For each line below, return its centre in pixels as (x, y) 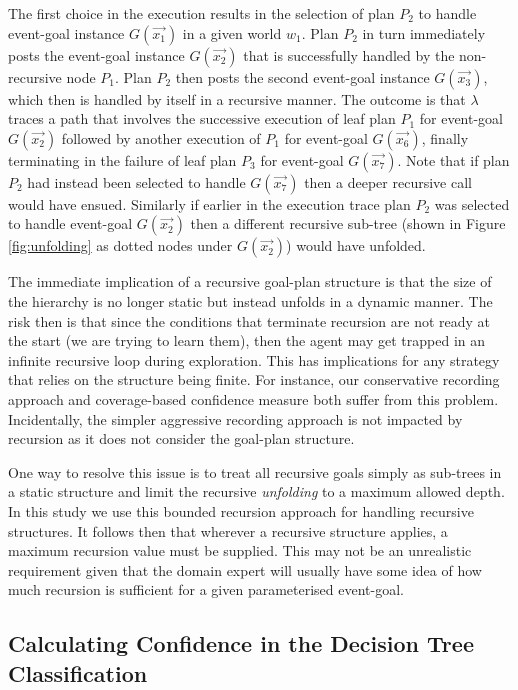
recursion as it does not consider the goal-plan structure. (181, 438)
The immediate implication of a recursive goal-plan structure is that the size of (250, 281)
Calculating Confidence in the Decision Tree (241, 643)
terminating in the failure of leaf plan (122, 159)
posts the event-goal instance (96, 54)
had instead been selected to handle (136, 181)
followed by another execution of (161, 137)
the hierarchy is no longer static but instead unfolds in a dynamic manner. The (250, 300)
